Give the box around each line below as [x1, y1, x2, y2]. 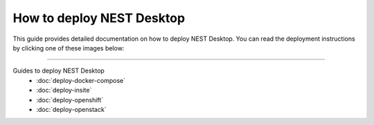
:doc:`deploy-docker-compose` [36, 76, 126, 84]
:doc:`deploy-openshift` [36, 95, 104, 104]
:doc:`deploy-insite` [36, 86, 92, 95]
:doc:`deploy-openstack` [36, 105, 107, 113]
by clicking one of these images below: [12, 44, 125, 52]
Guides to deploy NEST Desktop [12, 66, 105, 75]
